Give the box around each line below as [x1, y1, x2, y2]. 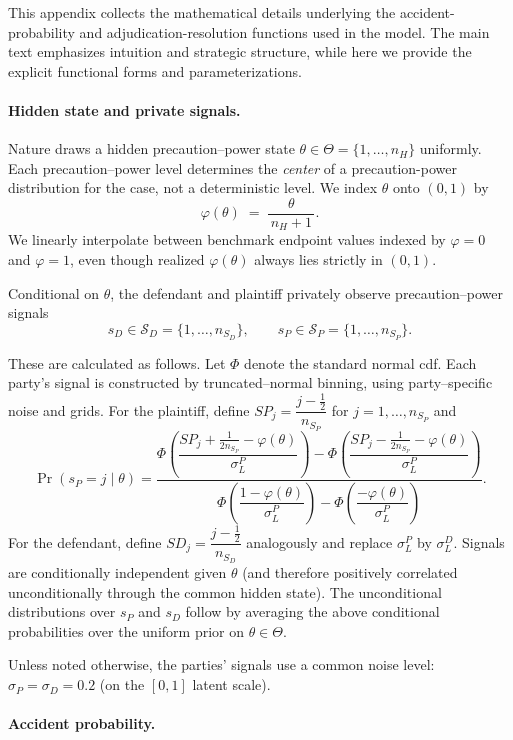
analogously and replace [246, 531, 393, 552]
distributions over [8, 601, 116, 622]
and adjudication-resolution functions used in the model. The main [79, 21, 490, 42]
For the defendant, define [8, 531, 162, 552]
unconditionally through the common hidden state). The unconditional [8, 581, 442, 602]
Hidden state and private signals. [8, 99, 241, 120]
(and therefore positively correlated [242, 562, 458, 583]
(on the [99, 674, 145, 695]
